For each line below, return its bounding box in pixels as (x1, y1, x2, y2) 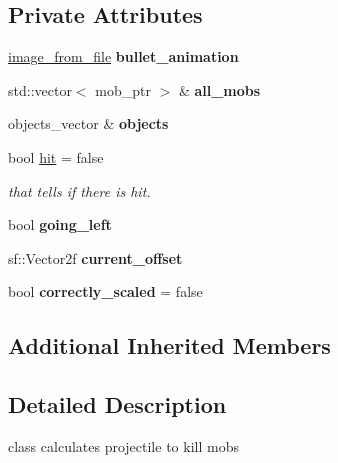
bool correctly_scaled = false (8, 281, 203, 302)
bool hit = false (8, 146, 104, 167)
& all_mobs (178, 79, 261, 100)
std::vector (8, 79, 72, 100)
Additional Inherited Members (8, 330, 331, 361)
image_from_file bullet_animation (8, 46, 239, 67)
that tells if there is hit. (8, 180, 151, 201)
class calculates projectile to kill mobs (8, 435, 239, 456)
